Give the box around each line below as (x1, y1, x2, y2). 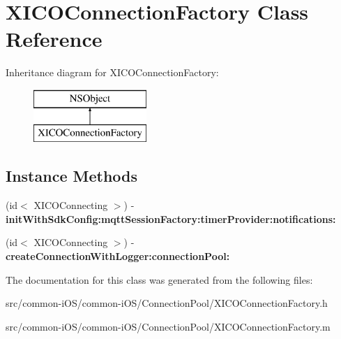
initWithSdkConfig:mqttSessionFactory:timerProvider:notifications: (6, 211, 336, 226)
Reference (6, 24, 103, 53)
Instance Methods (6, 165, 137, 187)
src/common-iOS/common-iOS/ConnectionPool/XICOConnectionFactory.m (6, 319, 331, 333)
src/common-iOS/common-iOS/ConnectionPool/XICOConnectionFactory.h (6, 296, 328, 310)
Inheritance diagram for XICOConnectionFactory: (6, 65, 219, 80)
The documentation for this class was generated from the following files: (6, 272, 313, 287)
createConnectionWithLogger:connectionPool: (6, 249, 230, 264)
